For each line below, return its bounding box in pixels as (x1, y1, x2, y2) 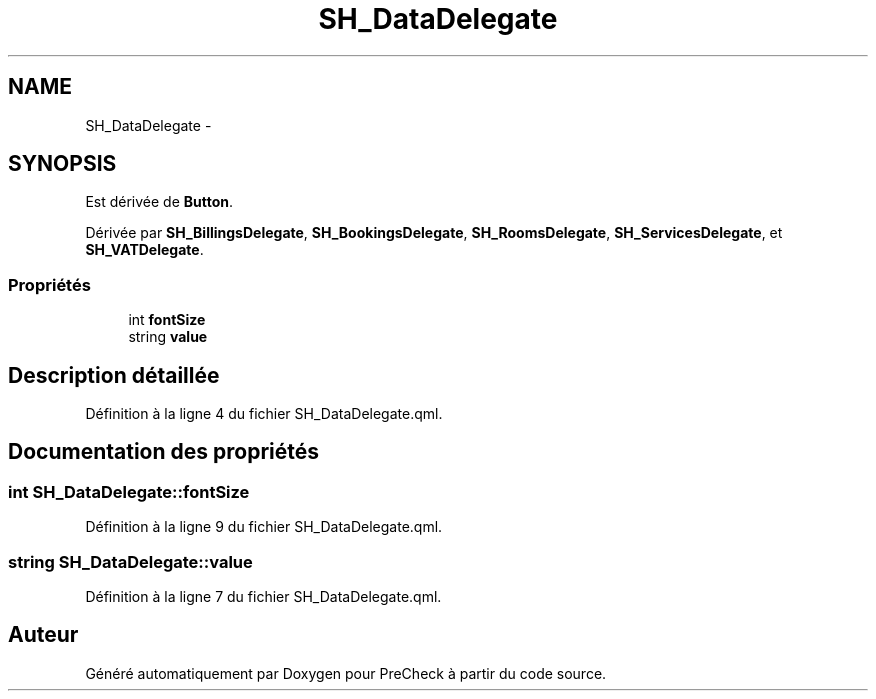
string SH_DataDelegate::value (8, 551, 253, 572)
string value (128, 328, 208, 346)
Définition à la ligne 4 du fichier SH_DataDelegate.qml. (85, 405, 443, 423)
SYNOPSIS (8, 151, 117, 177)
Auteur (8, 622, 79, 648)
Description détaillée (8, 362, 220, 388)
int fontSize (128, 311, 206, 329)
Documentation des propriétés (8, 439, 319, 465)
